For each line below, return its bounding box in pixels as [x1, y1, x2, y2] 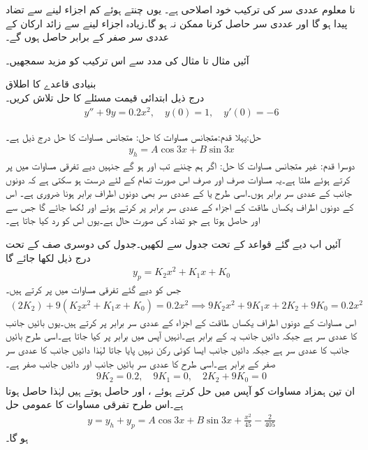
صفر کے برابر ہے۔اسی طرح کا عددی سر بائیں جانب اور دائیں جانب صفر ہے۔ [6, 356, 276, 370]
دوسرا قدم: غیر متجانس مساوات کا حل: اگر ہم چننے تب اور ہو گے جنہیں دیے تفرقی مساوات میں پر [6, 158, 355, 173]
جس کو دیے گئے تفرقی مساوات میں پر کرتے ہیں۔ [6, 282, 181, 297]
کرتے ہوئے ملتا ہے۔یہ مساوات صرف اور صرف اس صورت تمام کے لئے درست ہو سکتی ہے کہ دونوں [6, 171, 351, 186]
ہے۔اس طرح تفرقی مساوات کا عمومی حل [6, 397, 184, 412]
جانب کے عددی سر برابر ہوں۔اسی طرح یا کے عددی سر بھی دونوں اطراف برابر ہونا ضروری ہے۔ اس [6, 185, 352, 200]
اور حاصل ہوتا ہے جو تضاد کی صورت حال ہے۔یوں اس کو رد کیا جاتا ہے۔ [6, 213, 260, 227]
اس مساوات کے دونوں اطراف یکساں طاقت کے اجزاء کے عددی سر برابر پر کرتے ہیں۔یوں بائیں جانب [6, 314, 356, 329]
